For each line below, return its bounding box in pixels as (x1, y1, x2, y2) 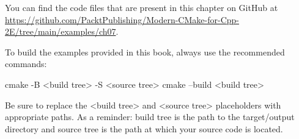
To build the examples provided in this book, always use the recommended (5, 45, 285, 58)
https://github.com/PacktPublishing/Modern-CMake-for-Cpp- (5, 13, 239, 26)
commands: (5, 57, 47, 70)
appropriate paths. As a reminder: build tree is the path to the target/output (5, 110, 295, 123)
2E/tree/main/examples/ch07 (5, 25, 116, 38)
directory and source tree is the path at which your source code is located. (5, 122, 283, 135)
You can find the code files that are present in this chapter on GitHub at (5, 1, 278, 13)
